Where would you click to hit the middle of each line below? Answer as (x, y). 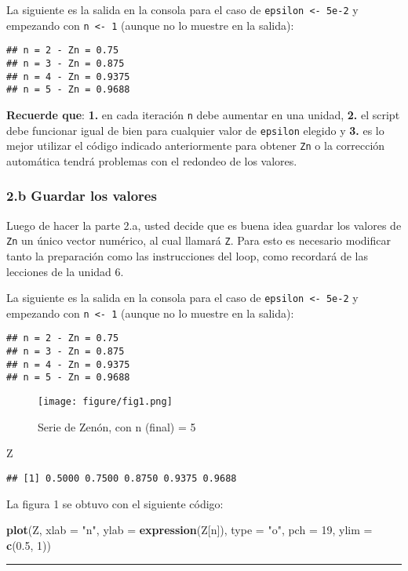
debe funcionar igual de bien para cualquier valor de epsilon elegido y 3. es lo (195, 130)
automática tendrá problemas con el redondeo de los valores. (152, 160)
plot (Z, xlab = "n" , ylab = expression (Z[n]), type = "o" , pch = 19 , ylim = (189, 530)
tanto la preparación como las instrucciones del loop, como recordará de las (187, 255)
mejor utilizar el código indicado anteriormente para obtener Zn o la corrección (196, 145)
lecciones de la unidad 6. (65, 271)
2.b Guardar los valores (82, 196)
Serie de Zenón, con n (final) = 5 (117, 426)
